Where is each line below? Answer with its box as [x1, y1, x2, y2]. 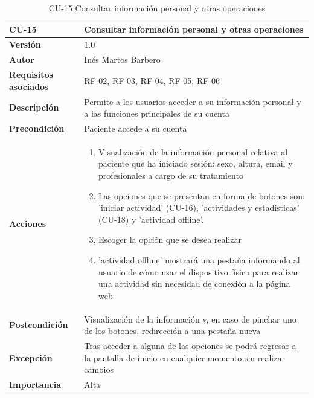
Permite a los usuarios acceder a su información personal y [84, 95, 301, 108]
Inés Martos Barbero [84, 53, 161, 66]
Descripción [9, 101, 59, 114]
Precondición [9, 122, 65, 134]
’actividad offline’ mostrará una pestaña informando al [98, 254, 300, 266]
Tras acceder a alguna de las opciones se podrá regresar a [84, 339, 296, 352]
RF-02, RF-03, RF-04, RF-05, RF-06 [84, 74, 220, 86]
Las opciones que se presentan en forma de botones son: [98, 189, 305, 202]
